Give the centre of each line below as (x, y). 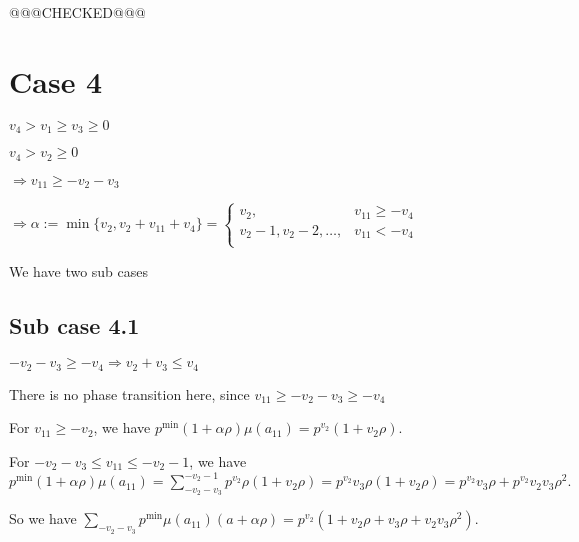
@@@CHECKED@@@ (77, 12)
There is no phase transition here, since (129, 393)
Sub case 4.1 (74, 324)
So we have (43, 518)
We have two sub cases (79, 270)
